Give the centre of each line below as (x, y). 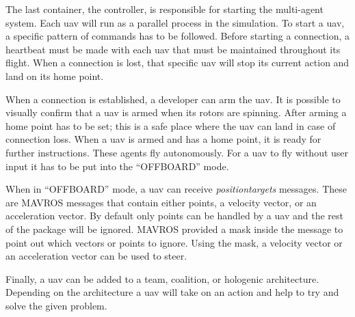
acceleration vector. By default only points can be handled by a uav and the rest (174, 216)
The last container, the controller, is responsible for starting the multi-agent (165, 9)
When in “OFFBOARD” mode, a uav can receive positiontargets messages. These (176, 189)
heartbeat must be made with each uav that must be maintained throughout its (173, 49)
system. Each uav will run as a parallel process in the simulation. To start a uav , (175, 22)
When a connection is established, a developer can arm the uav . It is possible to (173, 99)
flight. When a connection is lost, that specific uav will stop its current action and (177, 63)
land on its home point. (55, 75)
